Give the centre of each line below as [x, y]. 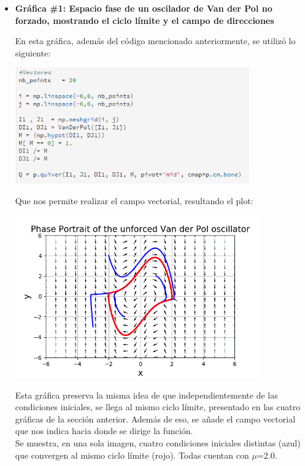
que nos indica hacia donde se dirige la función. [104, 431]
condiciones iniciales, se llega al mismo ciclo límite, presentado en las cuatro [158, 407]
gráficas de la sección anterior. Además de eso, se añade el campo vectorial [155, 418]
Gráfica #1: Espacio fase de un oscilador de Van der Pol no [144, 8]
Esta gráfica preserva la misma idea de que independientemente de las [146, 395]
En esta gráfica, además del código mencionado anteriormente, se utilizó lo [155, 41]
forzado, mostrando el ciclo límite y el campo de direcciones [145, 20]
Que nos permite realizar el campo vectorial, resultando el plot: [134, 200]
